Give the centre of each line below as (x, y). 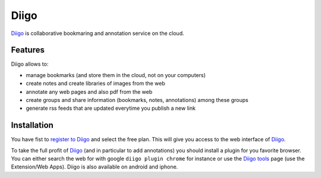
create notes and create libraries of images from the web (96, 84)
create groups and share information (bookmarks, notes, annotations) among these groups (137, 100)
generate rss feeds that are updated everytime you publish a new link (111, 108)
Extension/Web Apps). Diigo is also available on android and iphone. (95, 167)
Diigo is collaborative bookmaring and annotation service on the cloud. (97, 33)
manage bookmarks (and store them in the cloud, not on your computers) (116, 75)
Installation (32, 125)
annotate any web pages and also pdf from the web (89, 91)
